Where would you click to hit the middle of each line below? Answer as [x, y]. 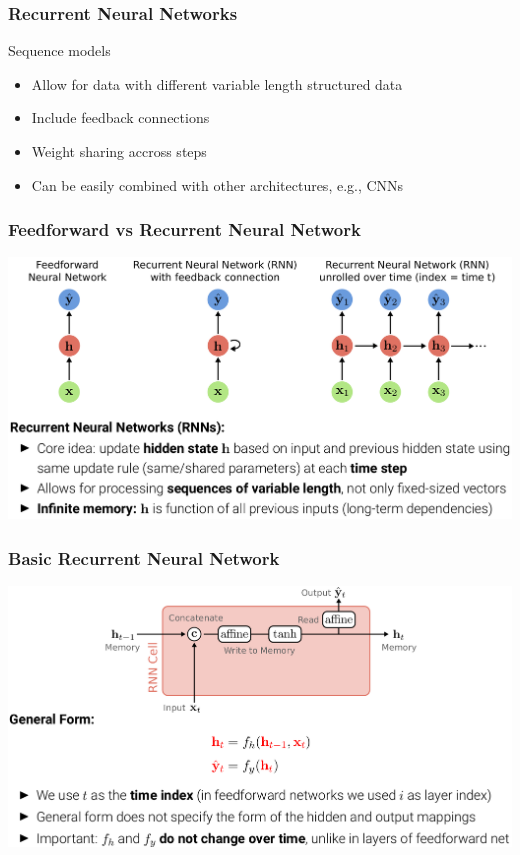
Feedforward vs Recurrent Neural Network [184, 229]
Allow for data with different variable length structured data [217, 83]
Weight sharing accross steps [119, 151]
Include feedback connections [120, 117]
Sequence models [59, 50]
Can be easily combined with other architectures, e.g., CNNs [217, 184]
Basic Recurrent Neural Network [144, 557]
